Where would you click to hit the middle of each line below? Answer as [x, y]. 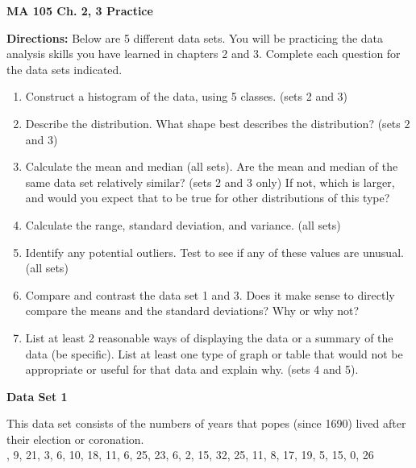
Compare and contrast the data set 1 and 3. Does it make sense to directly [210, 294]
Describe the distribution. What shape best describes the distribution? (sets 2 [218, 123]
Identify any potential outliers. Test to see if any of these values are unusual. [214, 252]
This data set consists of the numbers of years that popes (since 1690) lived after [206, 423]
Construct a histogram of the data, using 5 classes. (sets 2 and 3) [187, 96]
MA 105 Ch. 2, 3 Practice [80, 10]
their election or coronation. [75, 439]
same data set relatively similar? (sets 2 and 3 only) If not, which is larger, [210, 182]
